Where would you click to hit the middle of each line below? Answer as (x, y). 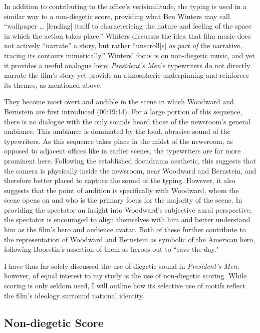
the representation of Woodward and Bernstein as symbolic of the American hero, (130, 239)
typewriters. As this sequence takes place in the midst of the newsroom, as (118, 141)
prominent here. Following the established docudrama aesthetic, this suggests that (130, 160)
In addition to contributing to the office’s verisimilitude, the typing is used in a (125, 6)
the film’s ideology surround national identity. (74, 295)
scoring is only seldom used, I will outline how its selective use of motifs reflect (125, 286)
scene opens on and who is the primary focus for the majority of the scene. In (123, 200)
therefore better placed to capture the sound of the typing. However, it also (120, 180)
